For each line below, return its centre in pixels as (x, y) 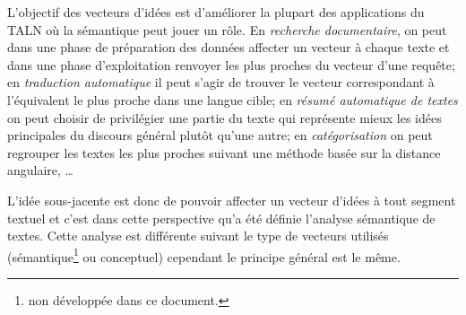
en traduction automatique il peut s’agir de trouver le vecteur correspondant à (221, 82)
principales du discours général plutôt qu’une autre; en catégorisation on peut (220, 135)
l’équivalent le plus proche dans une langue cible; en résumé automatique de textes (233, 99)
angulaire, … (40, 170)
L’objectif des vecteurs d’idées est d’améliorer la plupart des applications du (216, 12)
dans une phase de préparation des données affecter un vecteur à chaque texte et (229, 47)
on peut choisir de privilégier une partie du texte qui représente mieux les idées (224, 117)
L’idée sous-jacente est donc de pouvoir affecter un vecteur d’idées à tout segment (232, 200)
